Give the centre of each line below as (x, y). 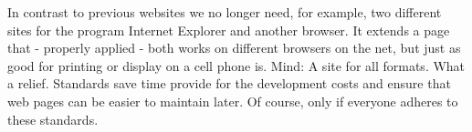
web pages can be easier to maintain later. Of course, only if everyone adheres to (233, 101)
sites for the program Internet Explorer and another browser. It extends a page (229, 30)
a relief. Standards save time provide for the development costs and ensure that (229, 83)
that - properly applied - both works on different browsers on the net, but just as (234, 48)
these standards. (53, 119)
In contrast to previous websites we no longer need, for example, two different (225, 12)
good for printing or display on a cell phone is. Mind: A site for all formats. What (236, 65)
